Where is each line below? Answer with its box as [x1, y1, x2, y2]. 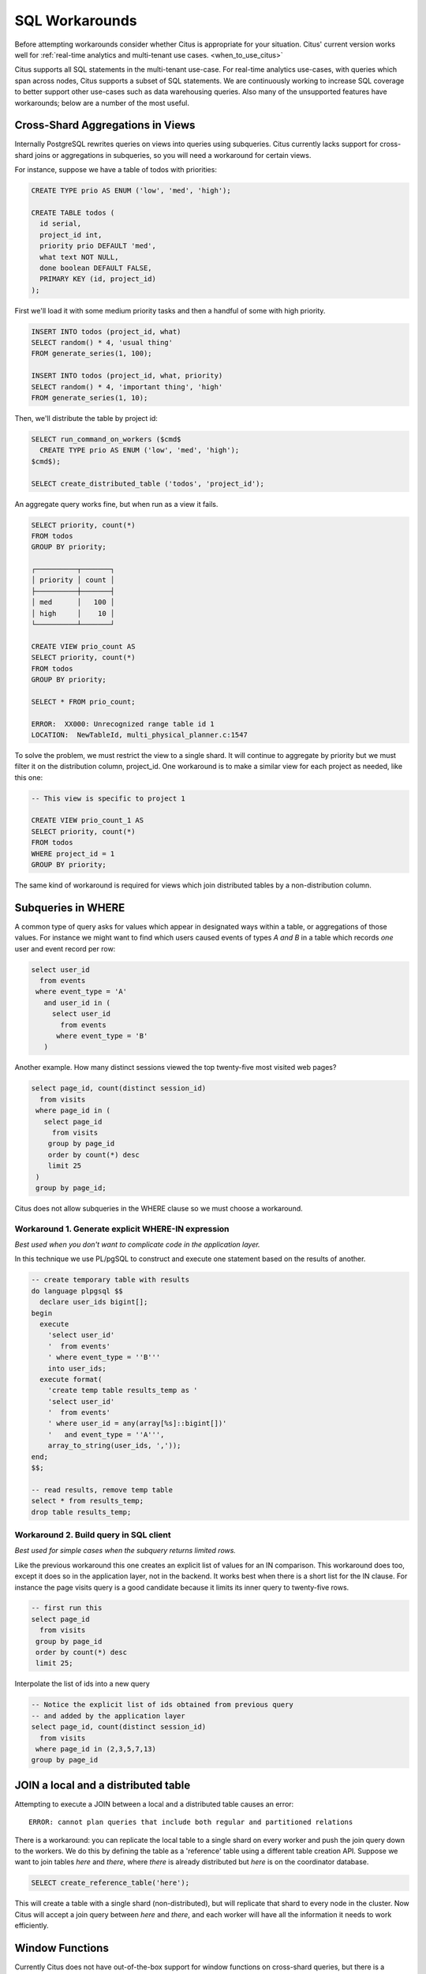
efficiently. [14, 1921, 49, 1931]
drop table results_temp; [31, 1507, 132, 1516]
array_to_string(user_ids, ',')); [47, 1441, 181, 1450]
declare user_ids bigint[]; [39, 1297, 148, 1307]
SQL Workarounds [14, 12, 137, 29]
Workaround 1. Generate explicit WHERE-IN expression [14, 1223, 230, 1234]
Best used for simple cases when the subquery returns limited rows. [14, 1546, 237, 1556]
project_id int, [39, 230, 103, 239]
